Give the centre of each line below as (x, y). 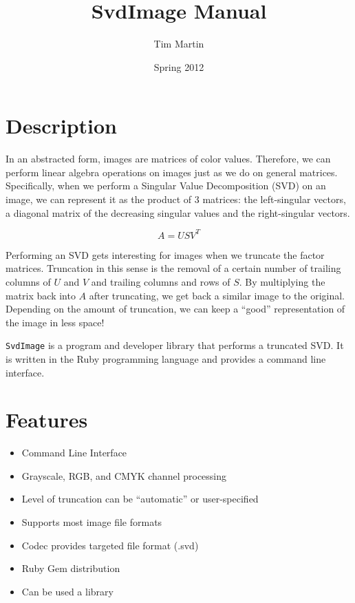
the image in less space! (55, 322)
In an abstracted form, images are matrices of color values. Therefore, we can (168, 159)
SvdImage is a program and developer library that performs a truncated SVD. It (175, 345)
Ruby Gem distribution (71, 568)
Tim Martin (179, 44)
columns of (28, 281)
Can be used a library (67, 591)
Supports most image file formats (92, 522)
